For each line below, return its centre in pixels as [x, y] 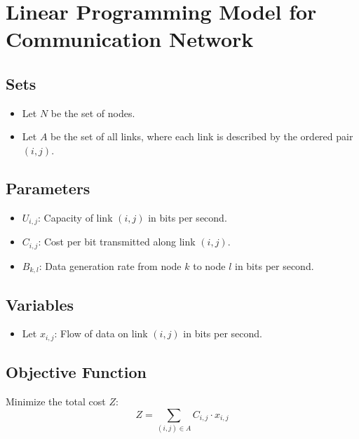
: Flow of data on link [101, 333]
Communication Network [130, 39]
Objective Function [76, 372]
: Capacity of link [75, 217]
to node [209, 265]
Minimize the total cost [56, 401]
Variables [40, 304]
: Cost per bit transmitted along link [117, 242]
